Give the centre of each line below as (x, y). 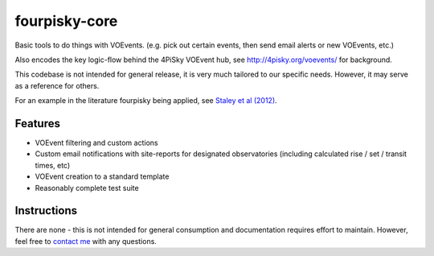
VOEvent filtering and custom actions (96, 143)
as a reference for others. (57, 85)
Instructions (46, 211)
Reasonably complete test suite (87, 188)
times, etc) (53, 165)
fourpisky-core (66, 21)
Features (37, 124)
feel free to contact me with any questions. (86, 241)
